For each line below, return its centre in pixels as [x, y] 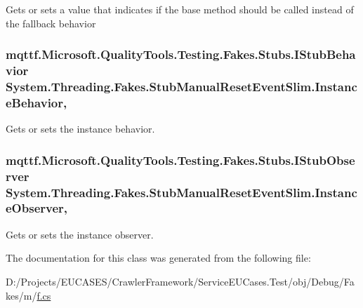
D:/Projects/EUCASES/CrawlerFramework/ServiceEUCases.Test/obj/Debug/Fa [180, 281]
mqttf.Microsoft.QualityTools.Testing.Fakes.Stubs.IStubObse [180, 160]
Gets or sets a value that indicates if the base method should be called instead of [180, 9]
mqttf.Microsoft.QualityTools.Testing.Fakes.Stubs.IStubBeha [181, 54]
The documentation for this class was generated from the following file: [158, 258]
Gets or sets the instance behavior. [80, 129]
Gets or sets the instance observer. [80, 234]
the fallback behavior [51, 23]
